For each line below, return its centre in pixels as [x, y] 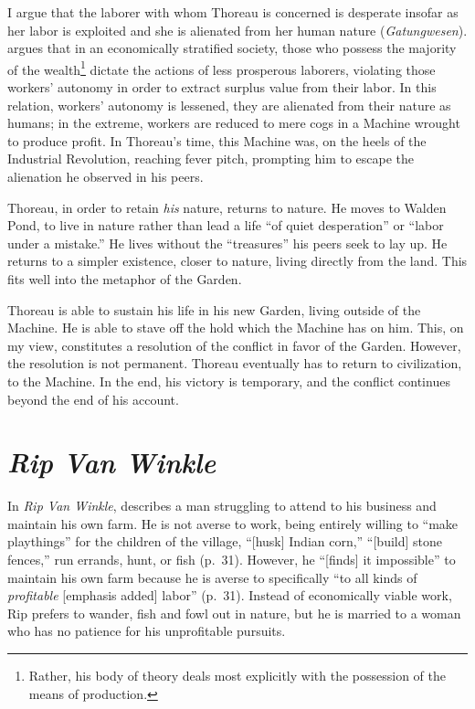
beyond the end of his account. [93, 399]
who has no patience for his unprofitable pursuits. [147, 631]
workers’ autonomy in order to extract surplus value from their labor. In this [222, 87]
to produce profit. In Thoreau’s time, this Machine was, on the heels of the [217, 140]
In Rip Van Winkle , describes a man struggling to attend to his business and [222, 506]
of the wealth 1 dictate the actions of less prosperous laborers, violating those [222, 68]
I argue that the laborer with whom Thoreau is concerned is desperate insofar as [233, 12]
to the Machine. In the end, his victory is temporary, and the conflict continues [229, 381]
